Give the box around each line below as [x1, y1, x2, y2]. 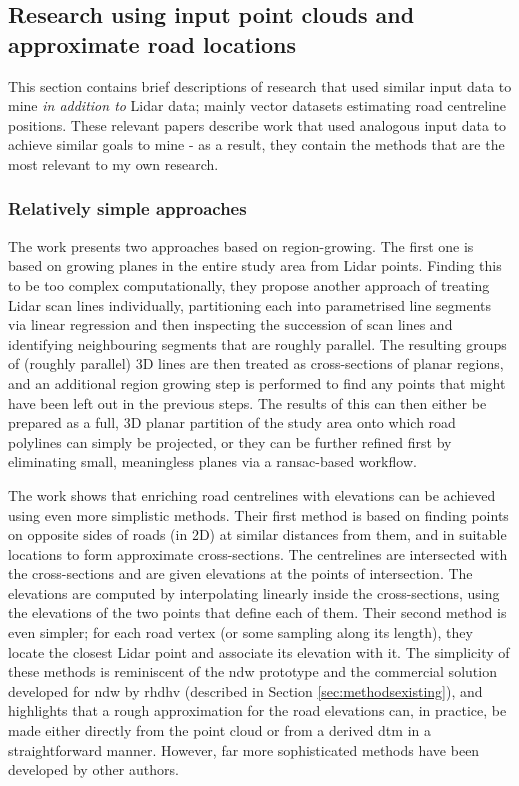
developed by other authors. [8, 759, 179, 780]
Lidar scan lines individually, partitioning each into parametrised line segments [8, 294, 491, 315]
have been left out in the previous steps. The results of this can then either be [8, 392, 487, 413]
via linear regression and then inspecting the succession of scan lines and [8, 314, 453, 335]
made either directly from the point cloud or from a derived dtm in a [8, 720, 431, 741]
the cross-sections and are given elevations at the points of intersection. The [8, 563, 473, 584]
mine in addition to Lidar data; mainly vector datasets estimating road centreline [8, 95, 507, 116]
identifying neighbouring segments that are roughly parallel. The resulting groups [8, 333, 507, 354]
